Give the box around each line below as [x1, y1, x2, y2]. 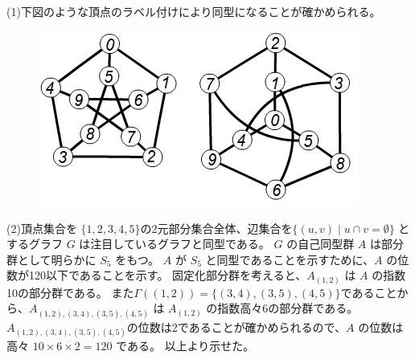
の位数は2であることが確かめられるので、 [126, 318, 347, 335]
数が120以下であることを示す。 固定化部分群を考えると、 [6, 267, 307, 284]
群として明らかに [6, 251, 97, 267]
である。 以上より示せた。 [116, 337, 255, 353]
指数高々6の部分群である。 [217, 300, 359, 316]
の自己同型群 [286, 235, 355, 252]
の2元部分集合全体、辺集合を [140, 219, 293, 236]
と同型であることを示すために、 [205, 251, 374, 267]
